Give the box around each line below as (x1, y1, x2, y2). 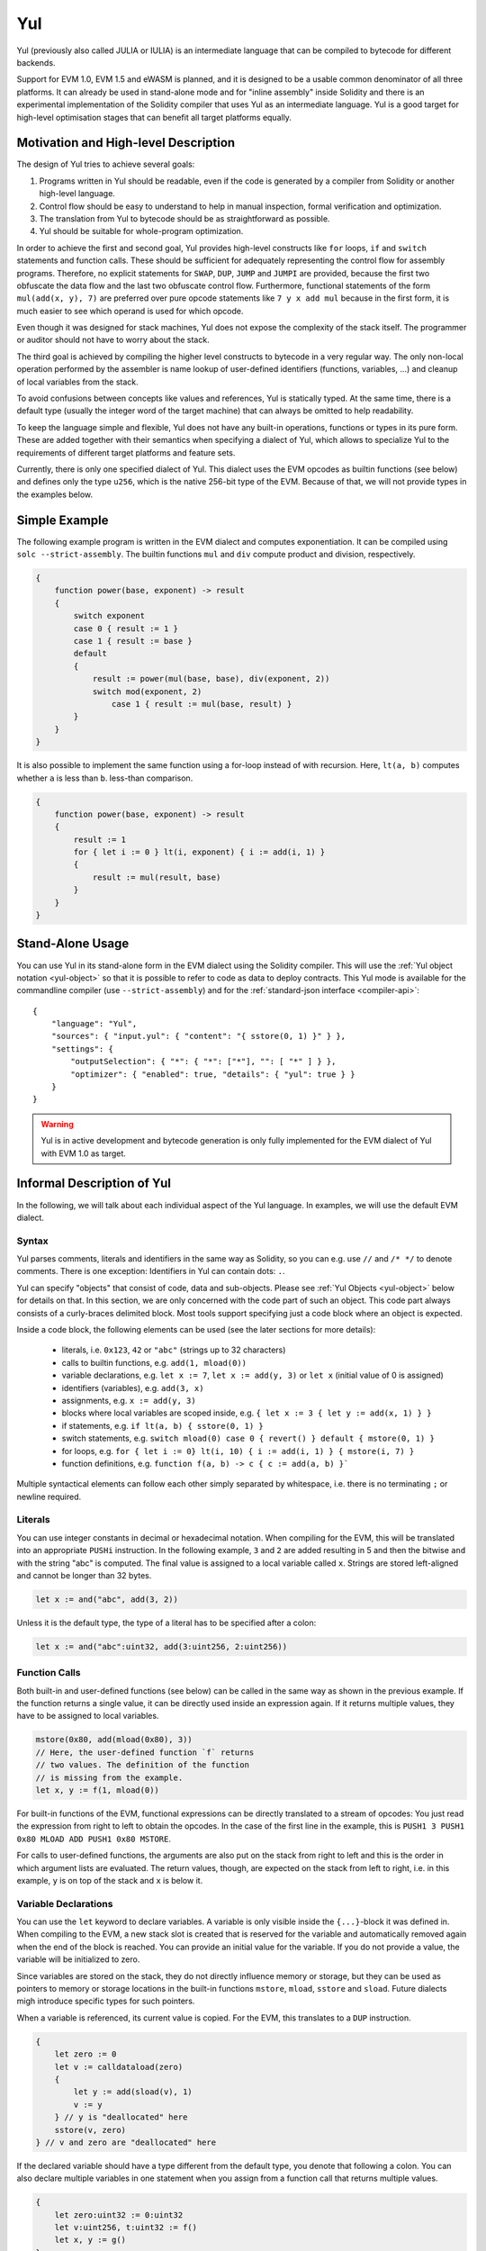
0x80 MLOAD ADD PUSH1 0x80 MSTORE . (16, 1833, 171, 1844)
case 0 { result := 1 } (73, 623, 179, 634)
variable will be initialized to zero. (16, 1954, 140, 1965)
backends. (16, 57, 56, 68)
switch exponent (73, 610, 146, 621)
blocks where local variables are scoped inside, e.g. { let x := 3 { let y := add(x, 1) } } (61, 1407, 432, 1418)
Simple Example (16, 512, 109, 528)
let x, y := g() (54, 2235, 126, 2246)
